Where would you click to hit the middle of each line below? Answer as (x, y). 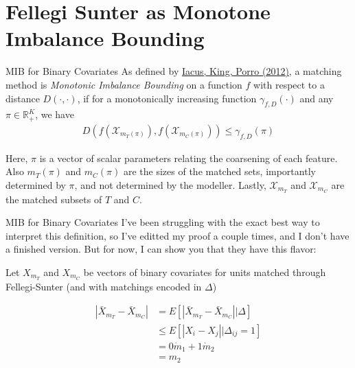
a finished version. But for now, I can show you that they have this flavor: (161, 249)
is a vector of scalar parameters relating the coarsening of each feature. (188, 158)
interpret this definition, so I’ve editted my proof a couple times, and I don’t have (177, 235)
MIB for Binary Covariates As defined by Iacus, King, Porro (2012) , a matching (174, 71)
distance (23, 98)
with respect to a (289, 84)
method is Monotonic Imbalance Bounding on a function (124, 84)
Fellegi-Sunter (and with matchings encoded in (104, 286)
